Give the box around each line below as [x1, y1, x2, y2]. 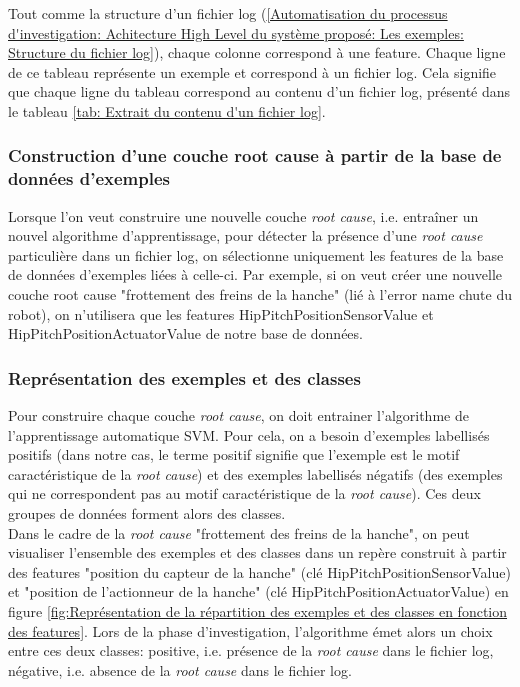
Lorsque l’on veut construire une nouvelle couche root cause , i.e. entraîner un [8, 205, 479, 226]
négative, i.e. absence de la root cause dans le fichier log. [8, 659, 352, 680]
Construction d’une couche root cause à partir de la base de [8, 143, 502, 168]
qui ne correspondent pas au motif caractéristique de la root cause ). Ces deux [8, 483, 481, 504]
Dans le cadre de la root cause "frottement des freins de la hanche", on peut [8, 522, 470, 543]
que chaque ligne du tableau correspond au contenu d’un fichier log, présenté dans [8, 81, 511, 102]
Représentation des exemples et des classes [8, 365, 361, 390]
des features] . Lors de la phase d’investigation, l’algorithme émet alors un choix [8, 620, 493, 641]
